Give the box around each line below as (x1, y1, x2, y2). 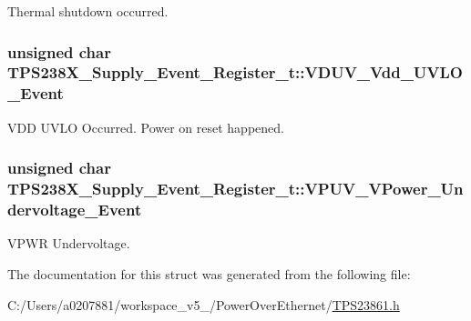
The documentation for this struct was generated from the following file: (7, 264, 411, 283)
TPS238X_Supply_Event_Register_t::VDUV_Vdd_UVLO (7, 61, 464, 84)
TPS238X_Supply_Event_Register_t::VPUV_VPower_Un (7, 177, 464, 200)
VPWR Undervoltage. (7, 234, 130, 253)
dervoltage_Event (7, 198, 142, 221)
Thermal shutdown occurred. (7, 2, 169, 20)
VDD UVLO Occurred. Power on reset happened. (7, 117, 284, 136)
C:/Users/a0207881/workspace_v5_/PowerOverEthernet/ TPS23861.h (7, 295, 400, 314)
